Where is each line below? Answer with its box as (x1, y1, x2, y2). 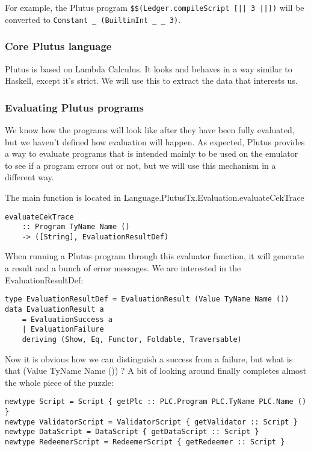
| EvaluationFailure (22, 325, 104, 334)
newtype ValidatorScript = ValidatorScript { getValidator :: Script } (5, 417, 298, 426)
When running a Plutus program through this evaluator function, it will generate (5, 250, 304, 262)
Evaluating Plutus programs (5, 99, 144, 115)
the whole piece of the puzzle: (5, 376, 114, 388)
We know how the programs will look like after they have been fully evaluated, (5, 123, 295, 136)
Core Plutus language (5, 39, 112, 54)
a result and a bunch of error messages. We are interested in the (5, 262, 241, 274)
